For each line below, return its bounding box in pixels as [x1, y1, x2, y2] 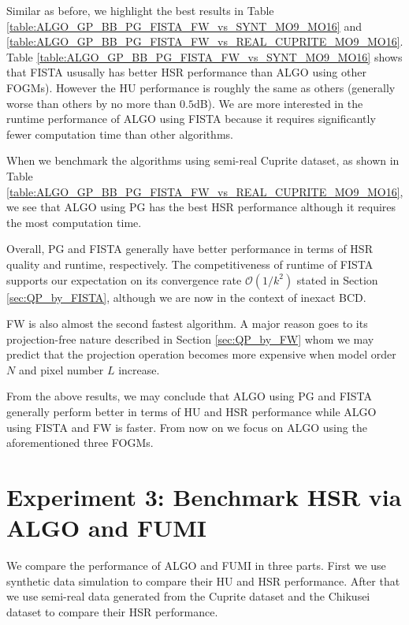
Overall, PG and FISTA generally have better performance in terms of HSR [6, 240, 373, 257]
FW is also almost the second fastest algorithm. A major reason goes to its [6, 315, 368, 332]
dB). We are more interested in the [193, 95, 363, 111]
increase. [118, 361, 160, 378]
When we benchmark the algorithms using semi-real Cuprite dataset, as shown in [6, 152, 400, 169]
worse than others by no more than [6, 95, 177, 111]
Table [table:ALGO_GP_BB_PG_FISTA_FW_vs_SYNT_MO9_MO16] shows [6, 48, 403, 65]
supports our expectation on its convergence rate [6, 271, 242, 288]
